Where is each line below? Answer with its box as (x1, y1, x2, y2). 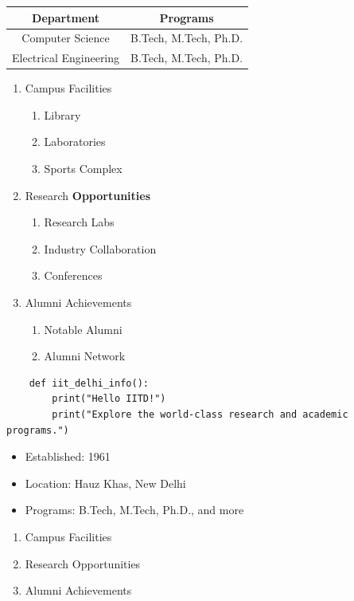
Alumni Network (44, 348, 126, 364)
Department (32, 9, 99, 26)
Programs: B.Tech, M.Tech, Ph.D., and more (25, 501, 244, 518)
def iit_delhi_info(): (29, 377, 149, 389)
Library (44, 106, 81, 123)
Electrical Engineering (12, 49, 120, 66)
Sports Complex (44, 160, 123, 177)
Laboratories (44, 133, 106, 150)
